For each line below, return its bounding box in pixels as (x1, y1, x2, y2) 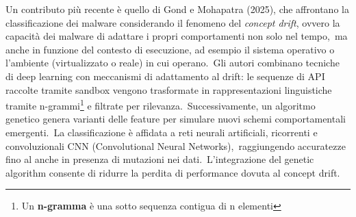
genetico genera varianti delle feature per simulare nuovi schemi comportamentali (5, 112, 346, 126)
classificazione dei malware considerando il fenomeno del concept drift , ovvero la (5, 15, 340, 29)
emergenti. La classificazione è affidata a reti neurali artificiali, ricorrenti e (5, 125, 318, 139)
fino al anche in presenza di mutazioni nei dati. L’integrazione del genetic (5, 152, 314, 166)
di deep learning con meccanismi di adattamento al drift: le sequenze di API (5, 68, 325, 83)
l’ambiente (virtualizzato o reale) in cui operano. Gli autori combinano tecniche (5, 55, 340, 70)
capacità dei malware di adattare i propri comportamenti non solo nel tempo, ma (5, 29, 348, 43)
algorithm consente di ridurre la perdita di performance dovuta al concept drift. (5, 165, 340, 179)
